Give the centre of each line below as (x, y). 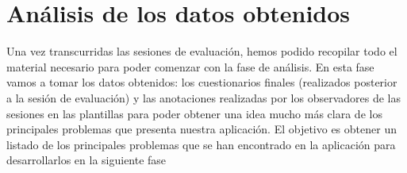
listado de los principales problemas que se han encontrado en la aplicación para (201, 144)
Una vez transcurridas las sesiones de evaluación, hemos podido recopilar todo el (202, 51)
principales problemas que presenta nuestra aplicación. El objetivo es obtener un (202, 129)
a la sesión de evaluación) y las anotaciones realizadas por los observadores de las (204, 97)
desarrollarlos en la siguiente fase (86, 160)
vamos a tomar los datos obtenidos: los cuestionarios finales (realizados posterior (202, 82)
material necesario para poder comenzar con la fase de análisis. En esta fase (190, 66)
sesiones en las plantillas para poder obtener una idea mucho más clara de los (194, 113)
